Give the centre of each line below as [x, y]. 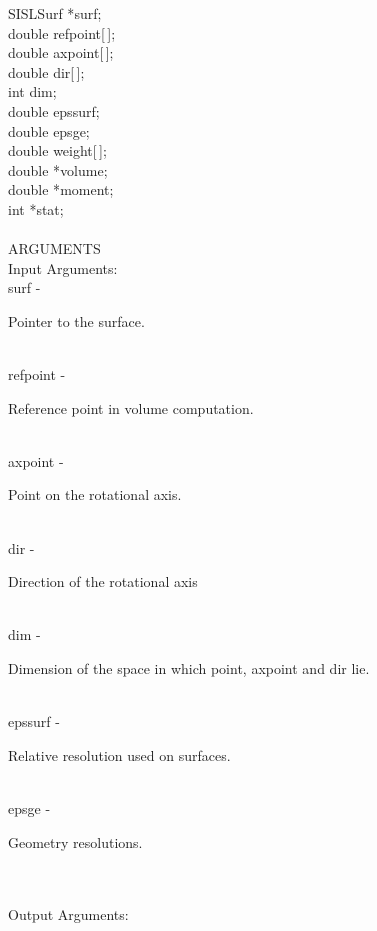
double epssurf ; [54, 110]
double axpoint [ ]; [61, 52]
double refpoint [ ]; [62, 32]
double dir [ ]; [46, 71]
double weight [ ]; [57, 150]
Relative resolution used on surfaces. [119, 754]
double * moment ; [61, 189]
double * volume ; [58, 169]
